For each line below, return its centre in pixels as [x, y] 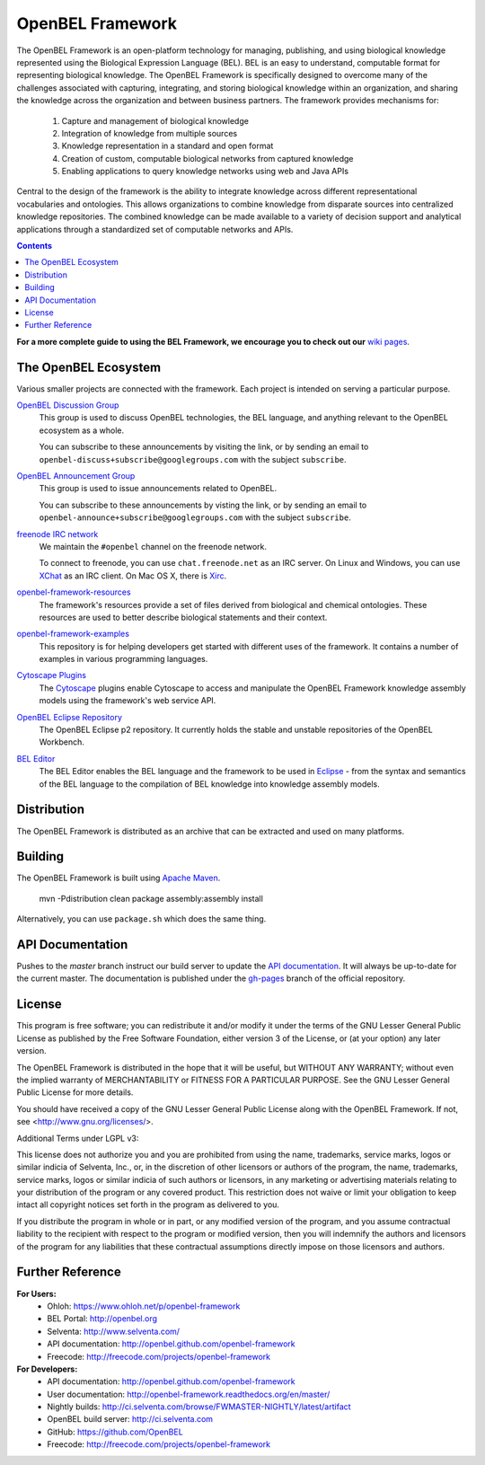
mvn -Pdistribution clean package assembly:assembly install [151, 898]
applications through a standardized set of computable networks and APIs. [155, 229]
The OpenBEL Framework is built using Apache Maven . [119, 878]
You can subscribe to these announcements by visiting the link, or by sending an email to [204, 447]
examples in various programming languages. [123, 659]
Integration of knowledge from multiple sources [150, 133]
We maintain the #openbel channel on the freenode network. [153, 546]
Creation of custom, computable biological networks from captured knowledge [207, 158]
